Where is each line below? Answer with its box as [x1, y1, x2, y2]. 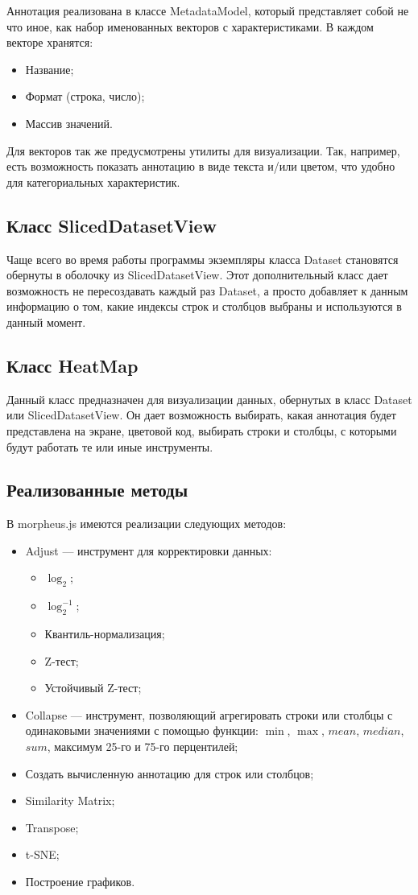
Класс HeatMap [6, 353, 139, 377]
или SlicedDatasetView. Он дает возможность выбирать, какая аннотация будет [6, 406, 396, 423]
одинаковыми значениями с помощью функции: [25, 722, 259, 739]
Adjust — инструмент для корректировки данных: [25, 542, 272, 559]
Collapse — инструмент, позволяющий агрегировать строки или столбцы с [25, 706, 393, 723]
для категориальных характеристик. [6, 173, 180, 190]
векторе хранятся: [6, 34, 93, 51]
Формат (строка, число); [25, 88, 145, 105]
